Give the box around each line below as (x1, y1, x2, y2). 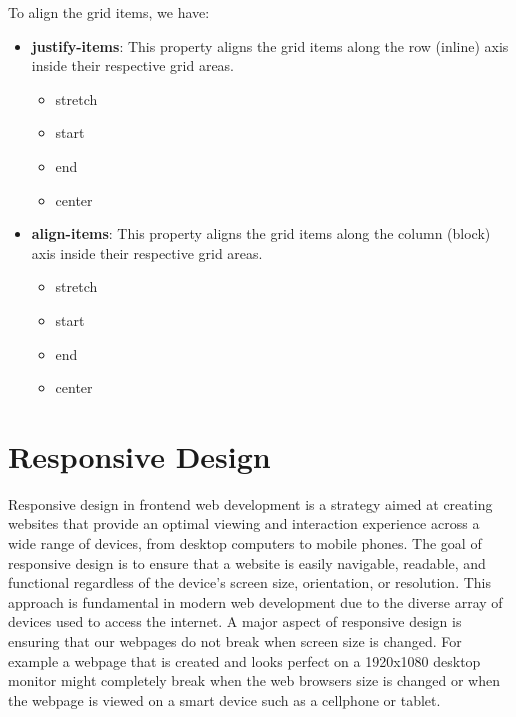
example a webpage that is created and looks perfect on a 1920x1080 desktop (8, 650, 481, 671)
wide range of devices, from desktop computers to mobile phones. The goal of (8, 533, 482, 554)
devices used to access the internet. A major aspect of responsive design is (8, 611, 462, 632)
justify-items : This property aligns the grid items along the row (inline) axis (31, 35, 509, 56)
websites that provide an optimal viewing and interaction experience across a (8, 513, 480, 534)
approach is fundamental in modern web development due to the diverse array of (8, 591, 503, 612)
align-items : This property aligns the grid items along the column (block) (31, 223, 491, 244)
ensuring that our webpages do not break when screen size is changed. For (8, 631, 462, 651)
